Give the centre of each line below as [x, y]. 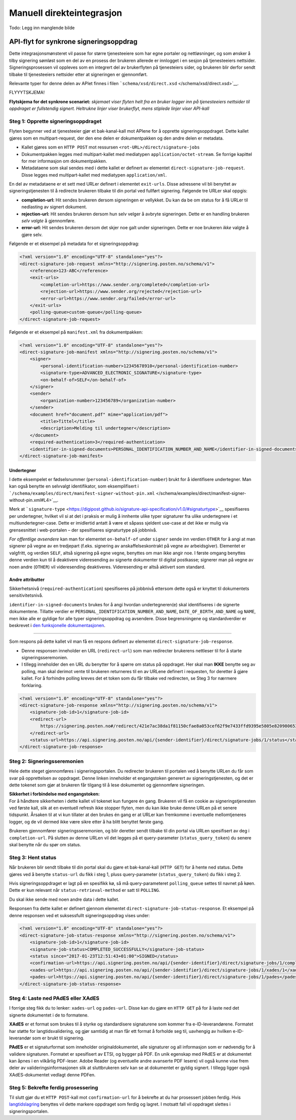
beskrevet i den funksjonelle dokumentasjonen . [57, 625]
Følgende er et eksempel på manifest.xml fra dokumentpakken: [76, 332]
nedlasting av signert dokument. [54, 207]
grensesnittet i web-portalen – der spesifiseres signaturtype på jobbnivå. [83, 530]
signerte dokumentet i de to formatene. [49, 1015]
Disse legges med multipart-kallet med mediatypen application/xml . [94, 175]
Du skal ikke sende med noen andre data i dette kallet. [64, 899]
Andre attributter [27, 580]
